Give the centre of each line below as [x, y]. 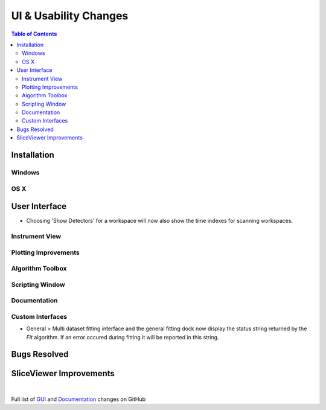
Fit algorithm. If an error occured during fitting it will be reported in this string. [123, 337]
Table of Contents [34, 34]
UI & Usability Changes [70, 16]
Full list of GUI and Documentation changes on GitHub [78, 399]
